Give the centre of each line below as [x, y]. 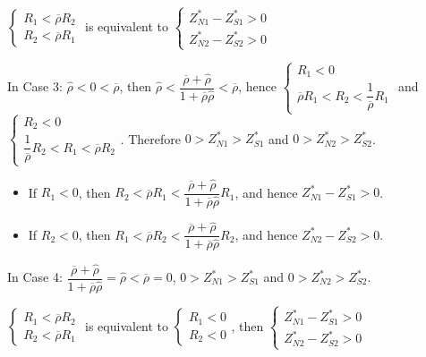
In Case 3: [35, 86]
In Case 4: [35, 277]
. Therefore [150, 138]
